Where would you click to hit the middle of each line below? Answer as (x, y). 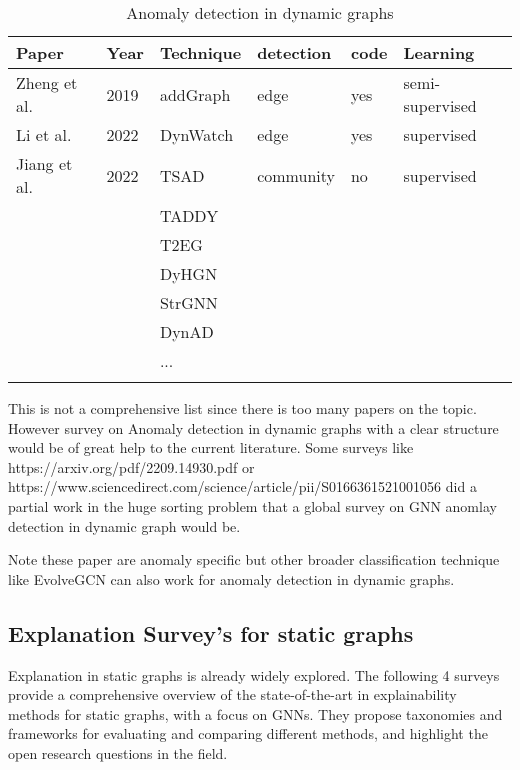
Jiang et (44, 163)
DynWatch (196, 134)
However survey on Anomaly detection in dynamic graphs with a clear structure (253, 427)
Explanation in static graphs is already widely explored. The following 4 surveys (254, 674)
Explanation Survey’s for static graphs (211, 632)
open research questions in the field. (118, 752)
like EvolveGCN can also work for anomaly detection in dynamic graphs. (231, 578)
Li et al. (44, 134)
